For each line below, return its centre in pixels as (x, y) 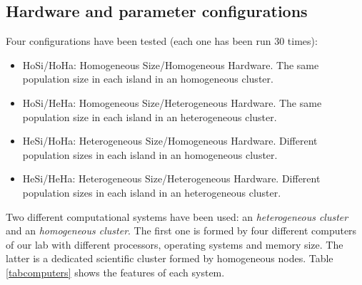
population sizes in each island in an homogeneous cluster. (150, 154)
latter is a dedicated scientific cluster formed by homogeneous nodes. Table (170, 258)
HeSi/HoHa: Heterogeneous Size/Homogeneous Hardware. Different (170, 141)
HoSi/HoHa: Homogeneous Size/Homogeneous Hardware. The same (171, 64)
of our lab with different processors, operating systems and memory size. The (175, 244)
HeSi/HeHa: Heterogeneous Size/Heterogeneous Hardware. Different (171, 178)
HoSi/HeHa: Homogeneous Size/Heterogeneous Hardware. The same (172, 102)
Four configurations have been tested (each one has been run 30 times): (162, 41)
